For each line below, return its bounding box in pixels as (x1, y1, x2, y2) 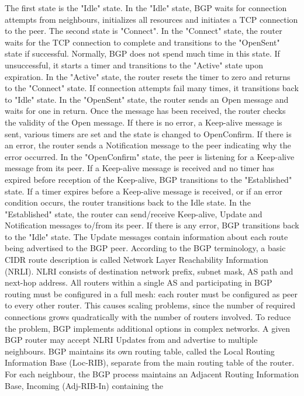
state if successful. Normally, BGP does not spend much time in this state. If (5, 47, 280, 60)
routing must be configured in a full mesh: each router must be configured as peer (5, 287, 298, 300)
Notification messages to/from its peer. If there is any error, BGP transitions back (5, 219, 299, 231)
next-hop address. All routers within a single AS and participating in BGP (5, 276, 272, 289)
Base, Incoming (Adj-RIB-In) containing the (5, 379, 163, 391)
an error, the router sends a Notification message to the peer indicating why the (5, 139, 291, 151)
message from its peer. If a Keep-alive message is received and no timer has (5, 162, 275, 174)
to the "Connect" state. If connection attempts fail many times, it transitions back (5, 82, 299, 94)
